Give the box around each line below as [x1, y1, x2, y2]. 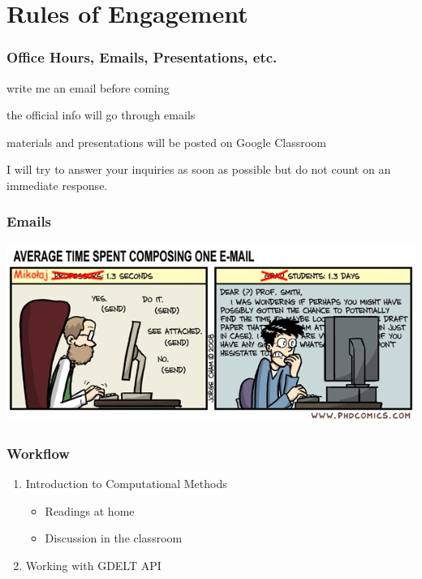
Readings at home [45, 502, 135, 519]
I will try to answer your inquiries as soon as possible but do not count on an [6, 161, 391, 178]
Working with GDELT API [25, 556, 161, 573]
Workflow [6, 443, 70, 463]
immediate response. [6, 176, 108, 193]
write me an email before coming [6, 79, 170, 96]
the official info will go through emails [6, 106, 196, 123]
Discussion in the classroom [45, 529, 183, 547]
